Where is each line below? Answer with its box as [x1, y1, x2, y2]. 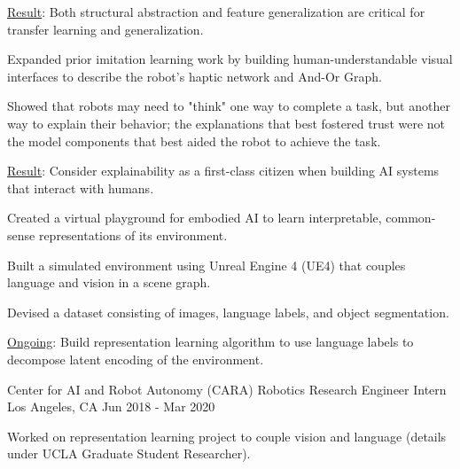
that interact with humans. [7, 178, 154, 197]
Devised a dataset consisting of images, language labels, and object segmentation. [7, 302, 449, 321]
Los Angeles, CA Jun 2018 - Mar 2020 [7, 397, 215, 416]
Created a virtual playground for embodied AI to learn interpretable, [7, 208, 382, 227]
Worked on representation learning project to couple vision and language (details [7, 426, 447, 445]
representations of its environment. [38, 225, 228, 244]
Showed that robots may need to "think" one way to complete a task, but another [7, 97, 450, 115]
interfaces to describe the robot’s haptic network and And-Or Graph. [7, 66, 382, 85]
